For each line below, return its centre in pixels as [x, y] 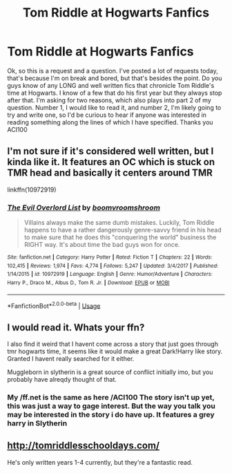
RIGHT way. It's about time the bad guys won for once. [102, 245]
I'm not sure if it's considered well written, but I [110, 151]
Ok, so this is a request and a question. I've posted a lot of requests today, [113, 71]
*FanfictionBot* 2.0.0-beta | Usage [54, 305]
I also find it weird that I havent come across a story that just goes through [113, 344]
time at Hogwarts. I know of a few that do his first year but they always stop [115, 93]
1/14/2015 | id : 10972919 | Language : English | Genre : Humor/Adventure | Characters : [110, 275]
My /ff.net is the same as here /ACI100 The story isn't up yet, [111, 398]
